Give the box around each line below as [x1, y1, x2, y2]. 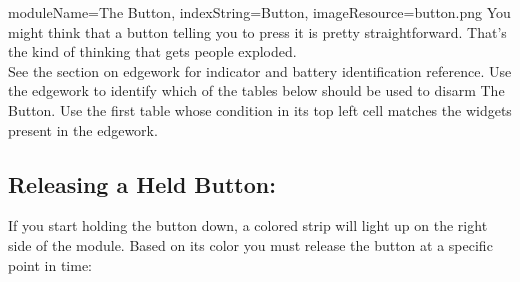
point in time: [8, 254, 93, 275]
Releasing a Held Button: [8, 168, 276, 199]
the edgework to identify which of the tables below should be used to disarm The [8, 80, 505, 101]
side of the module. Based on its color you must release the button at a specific [8, 234, 493, 255]
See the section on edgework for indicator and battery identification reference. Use [8, 60, 512, 81]
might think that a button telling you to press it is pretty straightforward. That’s [8, 21, 507, 42]
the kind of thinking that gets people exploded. [8, 41, 297, 62]
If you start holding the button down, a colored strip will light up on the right [8, 215, 488, 236]
